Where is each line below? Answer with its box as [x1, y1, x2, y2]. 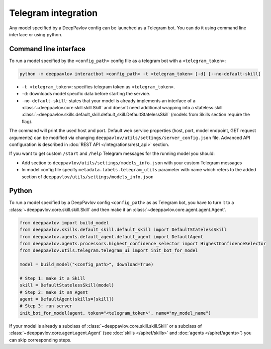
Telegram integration [9, 7, 98, 18]
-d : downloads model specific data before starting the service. [21, 91, 151, 97]
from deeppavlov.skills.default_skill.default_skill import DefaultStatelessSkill [19, 227, 227, 233]
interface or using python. [9, 31, 63, 37]
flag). [21, 118, 33, 124]
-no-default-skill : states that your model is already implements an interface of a [21, 97, 196, 104]
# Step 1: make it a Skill [19, 276, 86, 281]
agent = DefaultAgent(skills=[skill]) [19, 296, 114, 302]
